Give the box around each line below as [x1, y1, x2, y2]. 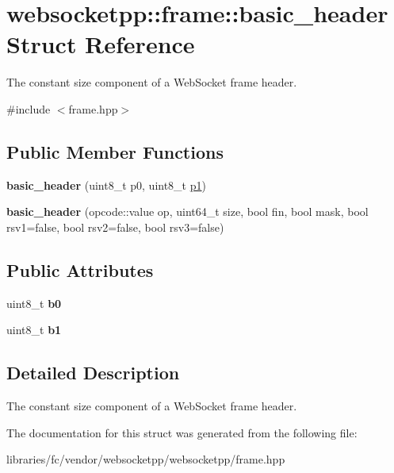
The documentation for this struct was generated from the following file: [6, 424, 358, 440]
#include [6, 100, 51, 117]
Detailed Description [6, 360, 180, 385]
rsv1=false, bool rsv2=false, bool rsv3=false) [6, 218, 224, 235]
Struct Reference [6, 28, 195, 60]
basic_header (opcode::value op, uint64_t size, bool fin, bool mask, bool [6, 203, 369, 220]
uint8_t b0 [6, 294, 62, 311]
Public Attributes [6, 257, 154, 282]
